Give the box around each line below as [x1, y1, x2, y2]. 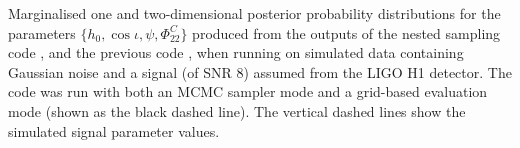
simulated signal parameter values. [8, 120, 220, 141]
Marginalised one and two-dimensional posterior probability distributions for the [8, 3, 501, 23]
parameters [8, 22, 76, 43]
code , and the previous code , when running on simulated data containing [8, 42, 464, 63]
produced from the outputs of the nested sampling [192, 22, 501, 43]
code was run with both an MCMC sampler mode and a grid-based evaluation [8, 81, 488, 102]
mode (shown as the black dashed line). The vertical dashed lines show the [8, 100, 466, 121]
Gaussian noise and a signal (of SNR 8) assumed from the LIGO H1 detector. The [8, 61, 512, 82]
